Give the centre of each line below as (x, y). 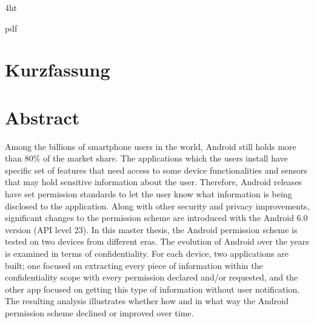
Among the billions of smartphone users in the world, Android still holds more (151, 146)
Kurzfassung (58, 70)
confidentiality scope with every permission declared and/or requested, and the (152, 277)
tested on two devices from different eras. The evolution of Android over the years (157, 241)
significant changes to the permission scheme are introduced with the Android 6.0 (156, 218)
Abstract (42, 117)
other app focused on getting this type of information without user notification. (152, 289)
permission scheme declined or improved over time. (99, 313)
